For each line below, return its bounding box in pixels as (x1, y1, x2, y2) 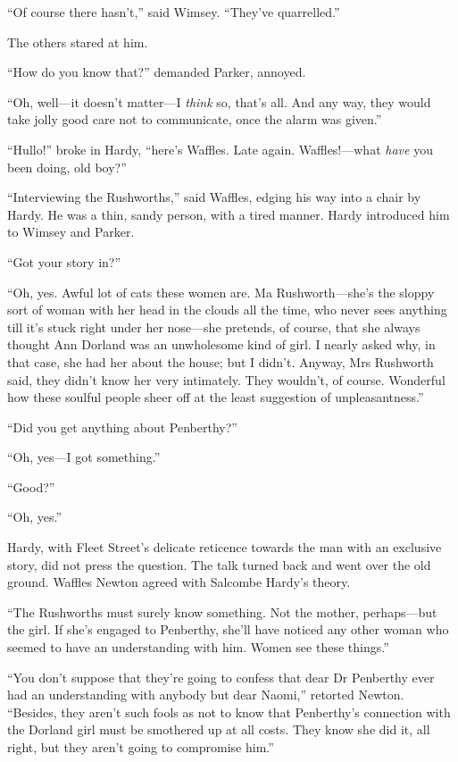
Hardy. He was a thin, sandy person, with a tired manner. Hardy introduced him (7, 205, 450, 223)
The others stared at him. (7, 32, 148, 51)
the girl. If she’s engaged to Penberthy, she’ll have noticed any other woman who (7, 620, 449, 639)
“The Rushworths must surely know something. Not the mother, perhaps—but (7, 602, 437, 621)
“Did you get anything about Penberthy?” (7, 417, 237, 436)
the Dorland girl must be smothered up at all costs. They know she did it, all (7, 720, 430, 739)
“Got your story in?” (7, 252, 121, 271)
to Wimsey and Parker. (7, 222, 135, 241)
